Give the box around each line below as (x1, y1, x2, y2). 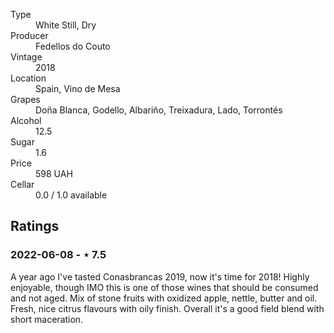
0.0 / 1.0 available (35, 189, 108, 201)
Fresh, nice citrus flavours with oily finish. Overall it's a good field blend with (10, 302, 325, 314)
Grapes (10, 94, 41, 105)
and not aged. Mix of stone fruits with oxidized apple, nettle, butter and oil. (10, 292, 318, 304)
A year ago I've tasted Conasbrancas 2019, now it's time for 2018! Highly (10, 270, 310, 283)
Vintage (10, 51, 43, 63)
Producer (10, 30, 49, 41)
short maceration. (10, 313, 84, 325)
